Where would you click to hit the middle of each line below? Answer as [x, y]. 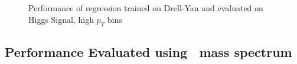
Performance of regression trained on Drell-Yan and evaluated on [146, 8]
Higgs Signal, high [61, 19]
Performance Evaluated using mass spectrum [148, 51]
